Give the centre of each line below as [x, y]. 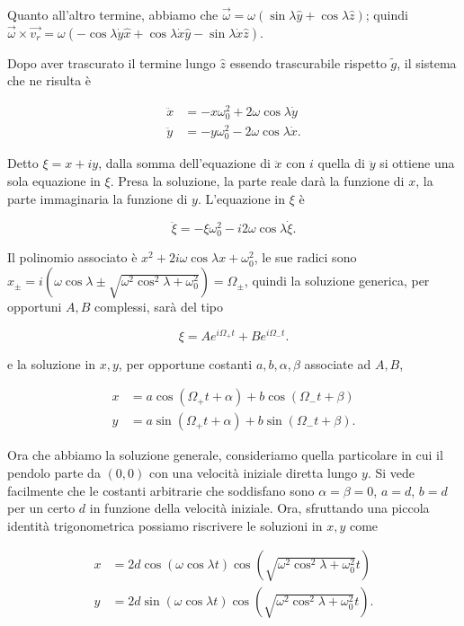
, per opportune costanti [185, 363]
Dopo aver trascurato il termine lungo [112, 62]
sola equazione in [54, 180]
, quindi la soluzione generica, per [337, 281]
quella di [341, 163]
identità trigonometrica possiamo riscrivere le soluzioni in [165, 525]
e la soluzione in [52, 363]
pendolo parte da [54, 472]
